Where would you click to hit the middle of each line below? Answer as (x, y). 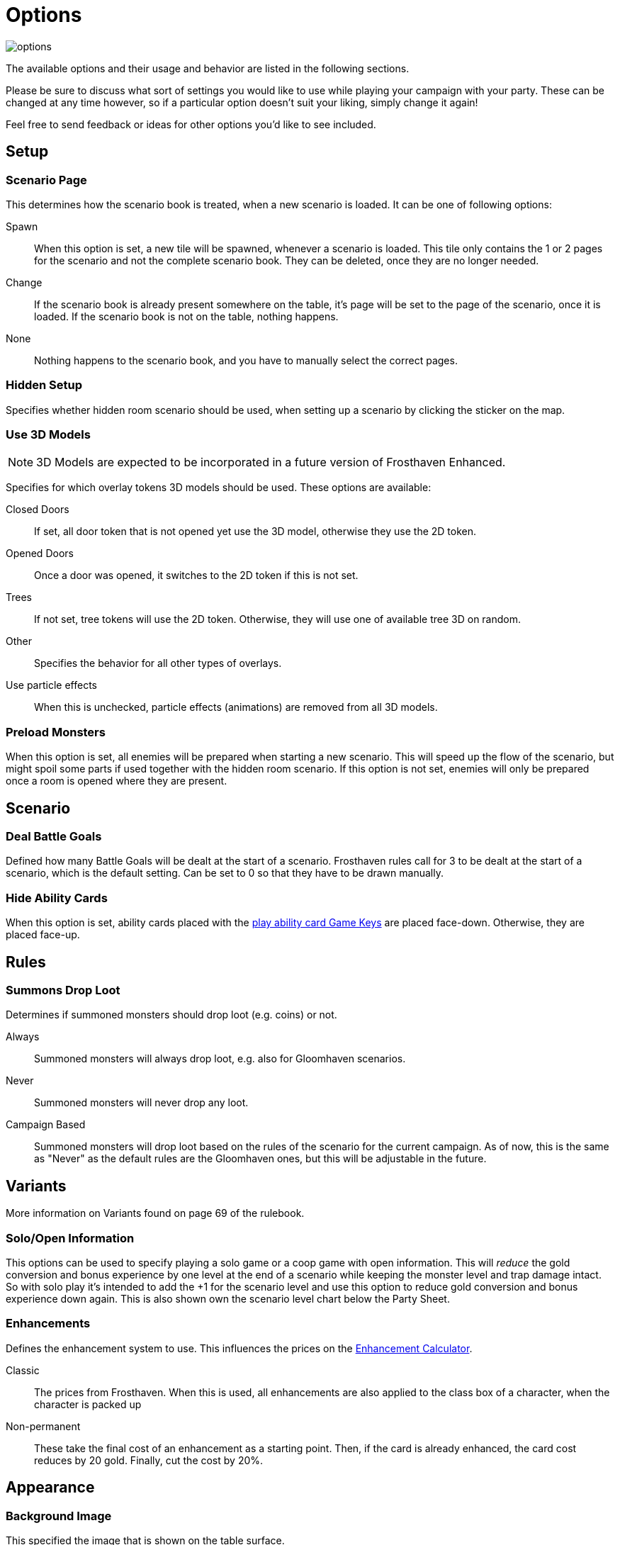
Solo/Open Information (70, 1238)
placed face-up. (43, 935)
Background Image (59, 1516)
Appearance (50, 1488)
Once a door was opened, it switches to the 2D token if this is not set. (196, 575)
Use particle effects (51, 685)
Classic (23, 1370)
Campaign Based (46, 1125)
